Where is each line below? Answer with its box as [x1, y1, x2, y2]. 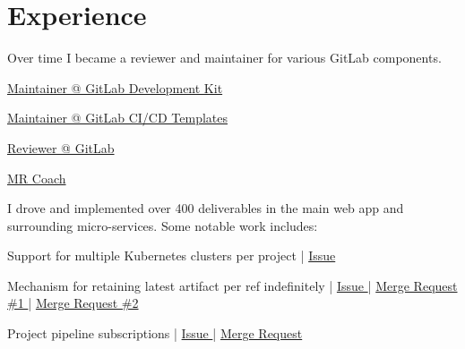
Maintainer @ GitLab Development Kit [7, 78, 223, 97]
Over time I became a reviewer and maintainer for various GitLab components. [7, 48, 442, 67]
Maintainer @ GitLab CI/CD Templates [7, 108, 228, 127]
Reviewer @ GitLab [7, 138, 115, 157]
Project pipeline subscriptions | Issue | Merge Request [7, 324, 303, 343]
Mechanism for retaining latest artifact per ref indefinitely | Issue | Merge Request [7, 276, 458, 294]
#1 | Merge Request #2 [7, 294, 139, 312]
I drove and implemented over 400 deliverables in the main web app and [7, 199, 404, 217]
